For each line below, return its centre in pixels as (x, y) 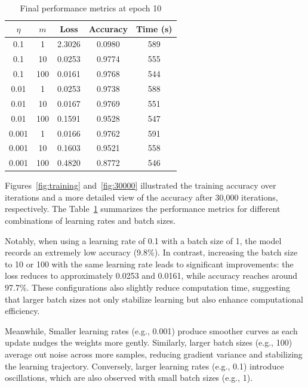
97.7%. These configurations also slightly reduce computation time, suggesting (148, 287)
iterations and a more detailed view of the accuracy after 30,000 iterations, (141, 197)
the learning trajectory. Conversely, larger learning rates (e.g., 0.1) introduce (144, 366)
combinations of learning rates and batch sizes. (90, 221)
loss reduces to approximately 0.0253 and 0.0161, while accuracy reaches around (151, 275)
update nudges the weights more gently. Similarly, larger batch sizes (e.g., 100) (149, 342)
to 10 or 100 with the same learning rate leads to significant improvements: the (149, 264)
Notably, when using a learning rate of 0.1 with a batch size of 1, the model (143, 240)
